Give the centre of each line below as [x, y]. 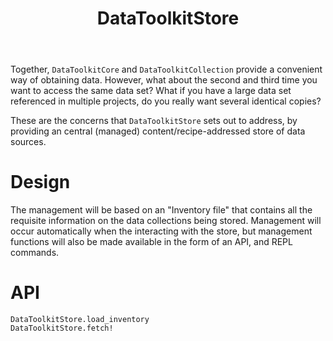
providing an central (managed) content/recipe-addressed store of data [158, 131]
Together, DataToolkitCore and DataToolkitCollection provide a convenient [166, 69]
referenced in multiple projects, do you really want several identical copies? [166, 101]
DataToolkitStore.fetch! [62, 328]
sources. [28, 142]
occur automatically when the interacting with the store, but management [161, 231]
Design [40, 182]
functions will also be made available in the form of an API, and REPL [151, 242]
